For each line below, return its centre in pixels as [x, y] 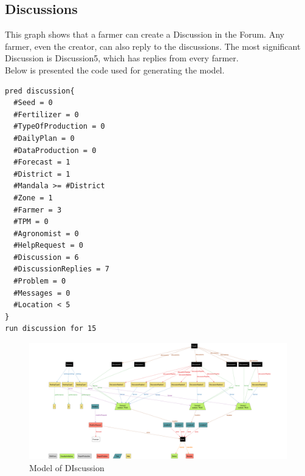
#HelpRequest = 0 [48, 246]
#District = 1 [42, 174]
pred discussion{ [40, 91]
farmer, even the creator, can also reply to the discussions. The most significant [153, 46]
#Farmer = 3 [38, 210]
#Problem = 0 [40, 281]
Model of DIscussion [67, 467]
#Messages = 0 [42, 293]
